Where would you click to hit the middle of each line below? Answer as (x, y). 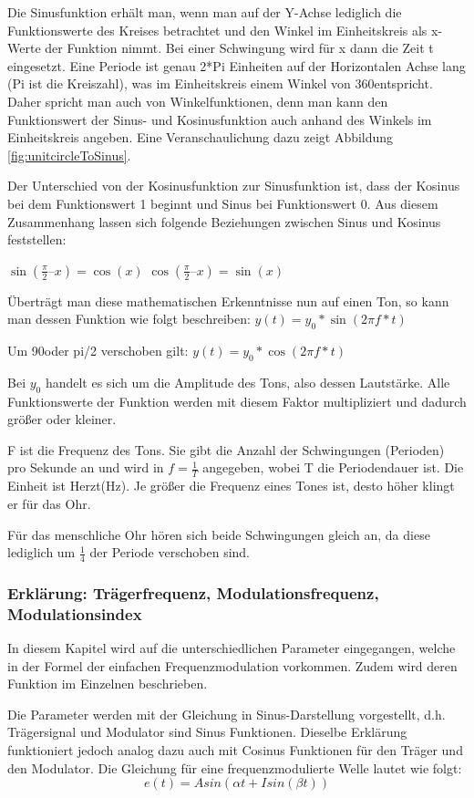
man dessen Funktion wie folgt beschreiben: (129, 319)
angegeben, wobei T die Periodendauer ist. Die (333, 467)
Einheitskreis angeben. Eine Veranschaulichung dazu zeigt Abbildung (201, 137)
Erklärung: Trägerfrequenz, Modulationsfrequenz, (193, 592)
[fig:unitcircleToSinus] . (69, 155)
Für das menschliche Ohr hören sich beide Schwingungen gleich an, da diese (219, 534)
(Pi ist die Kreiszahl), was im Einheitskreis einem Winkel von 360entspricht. (220, 83)
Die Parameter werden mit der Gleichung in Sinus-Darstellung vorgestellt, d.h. (227, 714)
